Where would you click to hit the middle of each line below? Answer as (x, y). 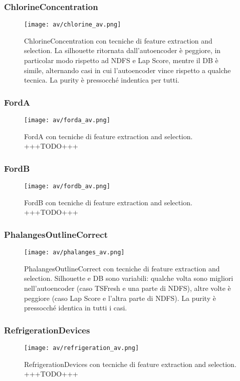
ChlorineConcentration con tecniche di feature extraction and (118, 40)
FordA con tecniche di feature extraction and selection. (108, 136)
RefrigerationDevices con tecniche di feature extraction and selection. (130, 364)
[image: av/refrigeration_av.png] (82, 348)
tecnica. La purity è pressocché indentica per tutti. (102, 80)
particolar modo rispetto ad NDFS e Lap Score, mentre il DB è (121, 60)
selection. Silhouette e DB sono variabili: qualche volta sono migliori (129, 278)
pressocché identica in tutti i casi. (76, 308)
